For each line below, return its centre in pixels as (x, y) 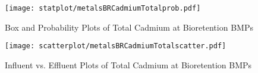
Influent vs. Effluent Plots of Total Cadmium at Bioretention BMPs (128, 64)
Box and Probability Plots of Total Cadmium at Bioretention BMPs (129, 27)
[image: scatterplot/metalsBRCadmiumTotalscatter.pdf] (116, 46)
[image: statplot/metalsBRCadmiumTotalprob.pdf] (103, 8)
